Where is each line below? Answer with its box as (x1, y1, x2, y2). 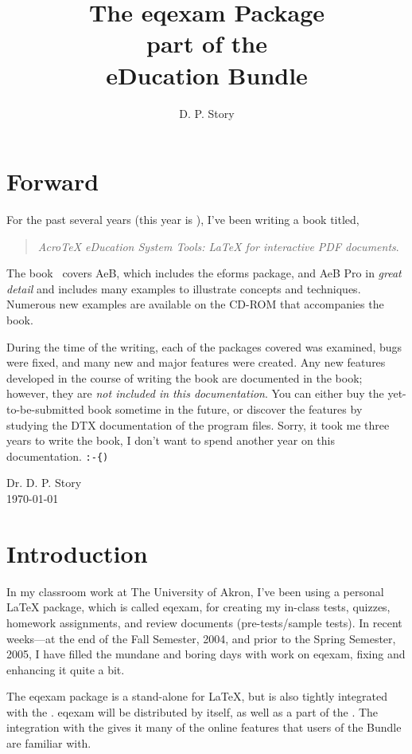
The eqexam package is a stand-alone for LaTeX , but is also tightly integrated (6, 688, 387, 705)
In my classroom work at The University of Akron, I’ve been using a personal (6, 583, 384, 599)
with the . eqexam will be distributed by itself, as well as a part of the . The (6, 703, 379, 720)
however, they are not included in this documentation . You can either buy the (6, 385, 384, 402)
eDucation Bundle (106, 58, 308, 91)
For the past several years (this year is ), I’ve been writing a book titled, (6, 211, 360, 228)
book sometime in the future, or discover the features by (87, 400, 363, 417)
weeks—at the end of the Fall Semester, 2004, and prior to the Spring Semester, (6, 630, 396, 646)
